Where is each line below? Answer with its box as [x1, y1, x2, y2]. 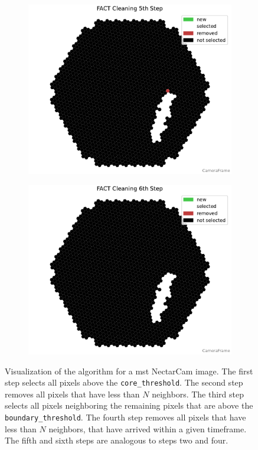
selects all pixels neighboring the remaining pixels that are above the [5, 399, 253, 412]
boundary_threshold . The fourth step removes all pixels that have [5, 410, 246, 423]
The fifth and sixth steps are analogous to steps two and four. [5, 434, 228, 446]
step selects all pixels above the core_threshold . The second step [5, 376, 243, 389]
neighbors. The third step [152, 387, 244, 400]
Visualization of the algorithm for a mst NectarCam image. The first [5, 364, 253, 377]
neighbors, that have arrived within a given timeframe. [48, 422, 247, 435]
